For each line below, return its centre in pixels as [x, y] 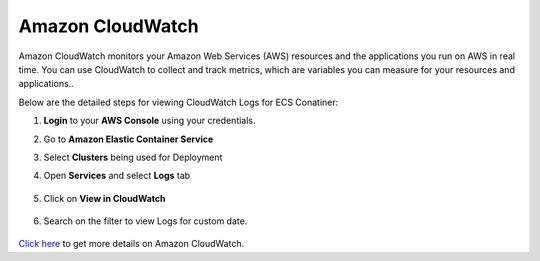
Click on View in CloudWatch [104, 198]
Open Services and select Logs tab [117, 176]
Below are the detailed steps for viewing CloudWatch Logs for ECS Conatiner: [178, 102]
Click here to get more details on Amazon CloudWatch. [131, 244]
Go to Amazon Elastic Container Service [128, 139]
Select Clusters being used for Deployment [133, 157]
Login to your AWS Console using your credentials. [149, 121]
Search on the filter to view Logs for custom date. [145, 221]
